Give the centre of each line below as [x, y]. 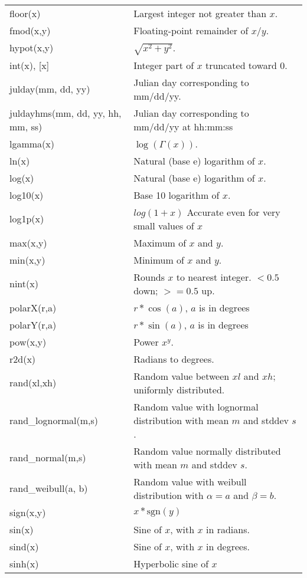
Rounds [149, 277]
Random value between [182, 376]
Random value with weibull [190, 481]
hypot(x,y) [32, 48]
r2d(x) [23, 359]
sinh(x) [24, 563]
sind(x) [24, 546]
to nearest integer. [214, 277]
